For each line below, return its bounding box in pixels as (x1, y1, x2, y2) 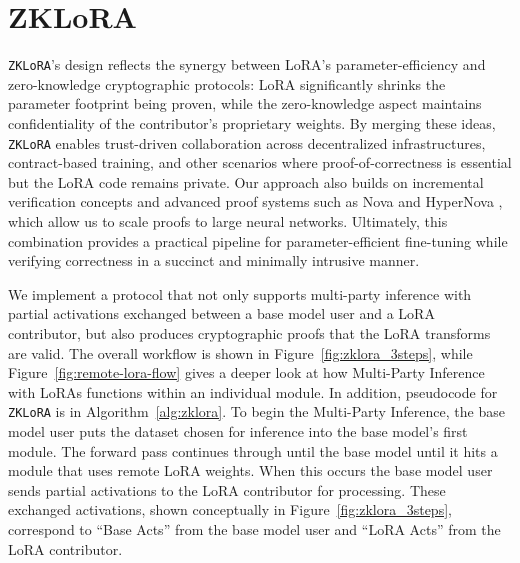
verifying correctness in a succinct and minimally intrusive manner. (8, 250, 420, 271)
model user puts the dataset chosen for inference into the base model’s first (8, 421, 468, 441)
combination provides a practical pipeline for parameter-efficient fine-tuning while (8, 230, 508, 251)
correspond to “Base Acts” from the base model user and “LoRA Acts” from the (8, 518, 501, 539)
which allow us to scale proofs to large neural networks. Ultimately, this (8, 211, 448, 231)
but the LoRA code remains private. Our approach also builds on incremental (8, 171, 484, 192)
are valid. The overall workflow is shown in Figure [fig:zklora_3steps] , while (8, 342, 473, 363)
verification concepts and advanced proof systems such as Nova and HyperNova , (8, 191, 503, 212)
